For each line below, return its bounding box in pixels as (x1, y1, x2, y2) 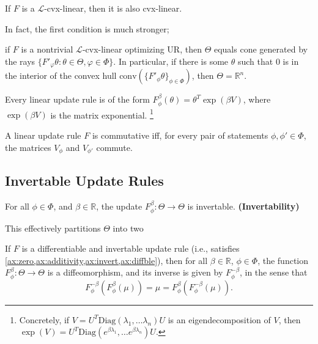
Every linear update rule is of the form (5, 93, 150, 106)
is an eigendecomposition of (168, 313, 271, 326)
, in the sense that (239, 266, 308, 279)
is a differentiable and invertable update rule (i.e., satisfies (21, 242, 240, 255)
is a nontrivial (21, 43, 73, 56)
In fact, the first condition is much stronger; (5, 22, 169, 35)
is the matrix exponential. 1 (50, 106, 153, 121)
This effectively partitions (5, 221, 101, 234)
